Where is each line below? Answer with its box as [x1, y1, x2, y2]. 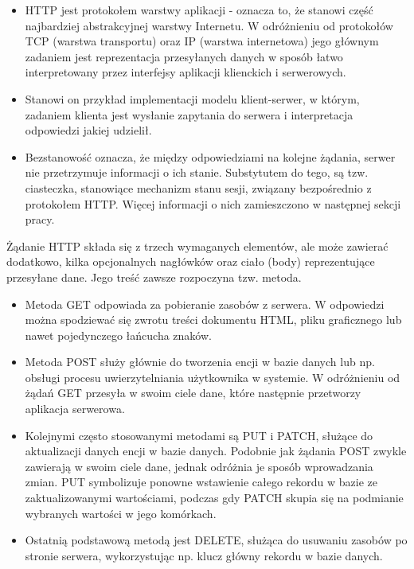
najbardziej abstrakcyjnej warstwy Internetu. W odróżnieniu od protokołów [25, 17, 393, 33]
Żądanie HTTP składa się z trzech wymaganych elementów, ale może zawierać [6, 237, 389, 254]
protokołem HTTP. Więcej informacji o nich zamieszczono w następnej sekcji [25, 195, 401, 212]
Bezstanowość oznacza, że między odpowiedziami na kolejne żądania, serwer [25, 148, 396, 165]
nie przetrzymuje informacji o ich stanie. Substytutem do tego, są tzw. [25, 164, 369, 181]
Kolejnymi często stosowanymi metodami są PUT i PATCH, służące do [25, 427, 373, 443]
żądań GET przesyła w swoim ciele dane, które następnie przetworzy [25, 384, 361, 401]
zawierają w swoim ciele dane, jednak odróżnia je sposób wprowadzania [25, 458, 373, 474]
